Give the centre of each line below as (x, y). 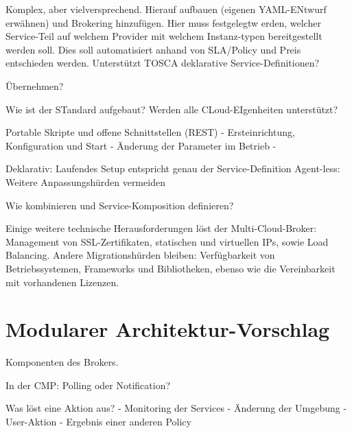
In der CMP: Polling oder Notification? (88, 385)
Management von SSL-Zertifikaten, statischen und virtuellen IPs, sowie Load (167, 241)
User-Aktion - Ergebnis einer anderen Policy (98, 421)
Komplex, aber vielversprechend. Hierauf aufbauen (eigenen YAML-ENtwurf (166, 9)
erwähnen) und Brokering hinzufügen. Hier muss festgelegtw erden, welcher (163, 22)
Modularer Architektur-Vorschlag (168, 329)
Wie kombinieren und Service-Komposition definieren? (120, 205)
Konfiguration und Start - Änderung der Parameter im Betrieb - (141, 145)
